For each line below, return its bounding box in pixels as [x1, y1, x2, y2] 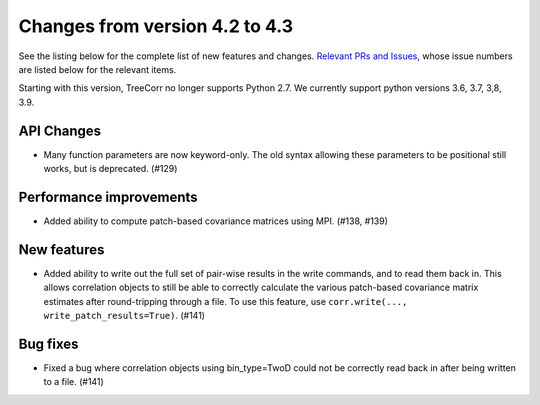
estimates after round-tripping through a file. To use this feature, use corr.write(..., [43, 295, 408, 307]
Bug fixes [18, 335, 79, 352]
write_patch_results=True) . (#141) [43, 310, 205, 321]
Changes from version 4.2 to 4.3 [18, 15, 294, 37]
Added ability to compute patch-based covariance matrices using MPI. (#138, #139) [43, 215, 389, 227]
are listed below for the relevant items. [18, 63, 177, 75]
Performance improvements [18, 188, 199, 205]
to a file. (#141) [43, 376, 104, 388]
